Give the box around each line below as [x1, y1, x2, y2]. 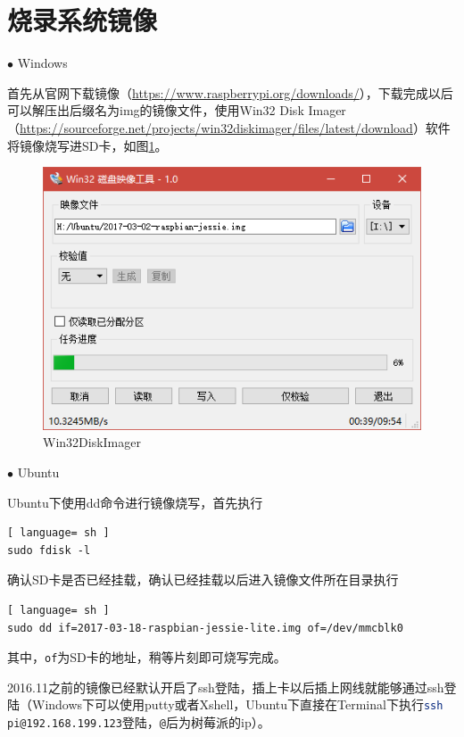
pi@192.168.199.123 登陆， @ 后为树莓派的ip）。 [7, 713, 270, 732]
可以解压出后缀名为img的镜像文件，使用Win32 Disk [7, 101, 304, 120]
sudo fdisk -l [7, 543, 91, 557]
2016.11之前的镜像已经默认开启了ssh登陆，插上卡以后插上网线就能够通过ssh [7, 677, 444, 696]
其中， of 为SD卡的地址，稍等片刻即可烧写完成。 [7, 648, 286, 667]
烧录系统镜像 [7, 2, 158, 38]
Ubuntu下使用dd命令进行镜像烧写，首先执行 [7, 493, 263, 511]
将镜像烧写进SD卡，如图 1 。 [7, 136, 168, 154]
